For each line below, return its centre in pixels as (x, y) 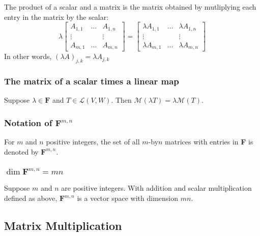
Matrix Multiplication (63, 225)
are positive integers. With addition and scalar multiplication (156, 188)
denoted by (21, 151)
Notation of (28, 122)
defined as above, (31, 198)
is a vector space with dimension (128, 198)
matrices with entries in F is (209, 142)
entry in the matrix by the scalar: (56, 17)
